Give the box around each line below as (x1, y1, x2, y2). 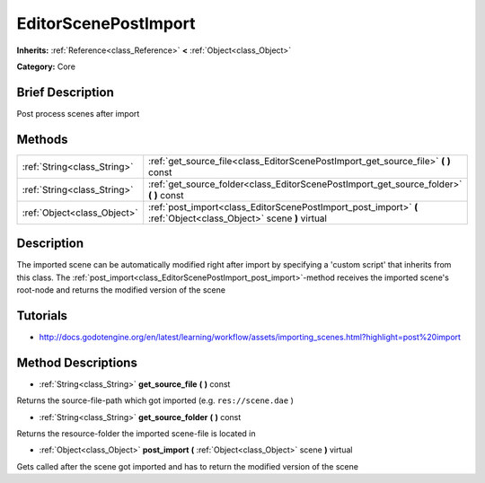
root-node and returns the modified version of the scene (16, 285, 226, 295)
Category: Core (16, 61, 76, 72)
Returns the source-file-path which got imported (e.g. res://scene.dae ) (16, 395, 294, 406)
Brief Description (16, 84, 114, 100)
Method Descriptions (16, 355, 138, 370)
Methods (16, 131, 68, 147)
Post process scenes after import (16, 108, 140, 119)
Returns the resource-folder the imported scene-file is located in (16, 428, 256, 439)
